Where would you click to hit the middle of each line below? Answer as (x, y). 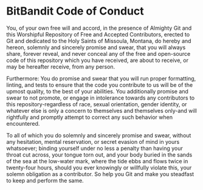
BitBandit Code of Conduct (75, 11)
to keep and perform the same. (45, 180)
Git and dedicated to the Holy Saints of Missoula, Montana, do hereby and (99, 41)
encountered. (23, 123)
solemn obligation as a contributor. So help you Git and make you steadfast (100, 174)
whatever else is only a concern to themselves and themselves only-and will (102, 110)
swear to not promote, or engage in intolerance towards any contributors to (101, 98)
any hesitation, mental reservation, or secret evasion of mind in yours (93, 141)
